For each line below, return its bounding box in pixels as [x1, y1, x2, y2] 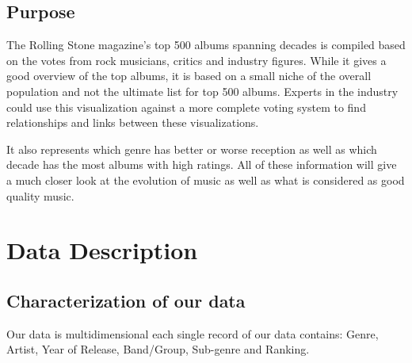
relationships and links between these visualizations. [6, 114, 259, 131]
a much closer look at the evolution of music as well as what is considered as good [6, 171, 405, 188]
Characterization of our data [6, 288, 246, 312]
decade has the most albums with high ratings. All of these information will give [6, 156, 397, 173]
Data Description [6, 234, 198, 266]
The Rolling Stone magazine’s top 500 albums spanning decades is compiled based [6, 36, 406, 53]
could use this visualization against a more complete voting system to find [6, 98, 366, 115]
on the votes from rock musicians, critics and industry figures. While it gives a [6, 52, 387, 68]
